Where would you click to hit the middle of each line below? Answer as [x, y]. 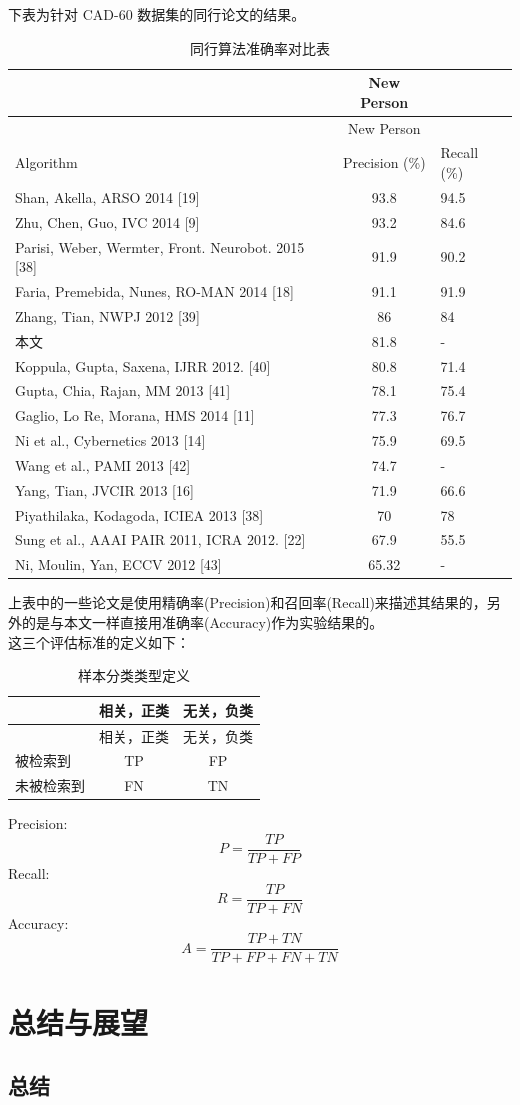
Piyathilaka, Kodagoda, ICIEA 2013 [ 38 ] [139, 514]
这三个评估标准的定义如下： [99, 641]
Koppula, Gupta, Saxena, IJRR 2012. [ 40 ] [143, 365]
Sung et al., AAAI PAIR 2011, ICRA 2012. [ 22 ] [160, 539]
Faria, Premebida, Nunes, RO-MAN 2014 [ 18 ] [154, 291]
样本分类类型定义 [134, 675]
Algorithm [46, 162]
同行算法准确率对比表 [260, 47]
